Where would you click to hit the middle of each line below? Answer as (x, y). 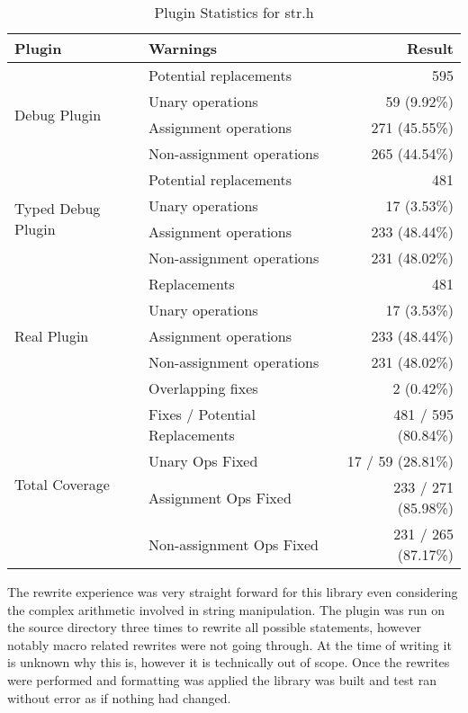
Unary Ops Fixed (203, 461)
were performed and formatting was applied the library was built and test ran (222, 679)
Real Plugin (52, 336)
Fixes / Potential (202, 414)
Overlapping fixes (203, 388)
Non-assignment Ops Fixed (234, 544)
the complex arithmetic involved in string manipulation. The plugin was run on (226, 609)
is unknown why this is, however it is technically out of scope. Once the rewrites (229, 662)
